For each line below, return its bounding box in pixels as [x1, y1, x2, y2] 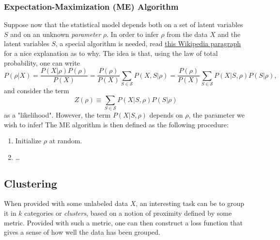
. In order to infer [107, 29, 159, 39]
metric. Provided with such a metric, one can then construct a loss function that [4, 217, 243, 227]
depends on [149, 109, 183, 120]
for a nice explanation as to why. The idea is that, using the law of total [4, 48, 218, 58]
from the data [167, 29, 208, 39]
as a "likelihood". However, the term [4, 109, 111, 120]
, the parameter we [188, 109, 245, 120]
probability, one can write [4, 57, 80, 68]
